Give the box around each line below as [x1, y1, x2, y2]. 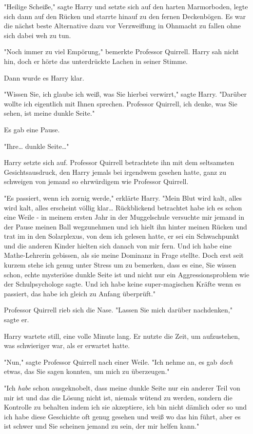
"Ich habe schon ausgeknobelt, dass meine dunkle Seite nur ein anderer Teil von [4, 383, 240, 393]
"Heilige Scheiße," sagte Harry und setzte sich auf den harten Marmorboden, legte [4, 1, 248, 11]
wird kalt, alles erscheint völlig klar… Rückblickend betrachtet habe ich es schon [4, 202, 242, 212]
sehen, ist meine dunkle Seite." [4, 108, 95, 118]
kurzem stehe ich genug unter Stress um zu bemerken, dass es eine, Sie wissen [4, 260, 236, 270]
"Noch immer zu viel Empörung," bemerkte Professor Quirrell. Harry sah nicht [4, 46, 239, 57]
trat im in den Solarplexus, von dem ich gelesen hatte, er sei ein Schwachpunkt [4, 231, 239, 241]
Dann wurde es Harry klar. [4, 72, 84, 83]
